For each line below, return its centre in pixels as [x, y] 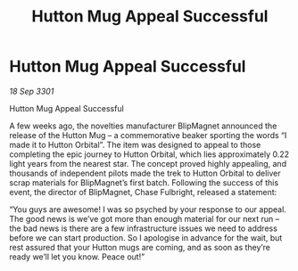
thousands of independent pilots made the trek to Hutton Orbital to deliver [145, 173]
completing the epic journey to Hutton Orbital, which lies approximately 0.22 [149, 154]
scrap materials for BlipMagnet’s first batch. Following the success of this [144, 182]
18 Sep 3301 [32, 91]
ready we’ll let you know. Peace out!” [77, 257]
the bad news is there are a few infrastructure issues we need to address [144, 228]
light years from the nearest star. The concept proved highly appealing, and [148, 163]
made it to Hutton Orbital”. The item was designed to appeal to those [135, 144]
